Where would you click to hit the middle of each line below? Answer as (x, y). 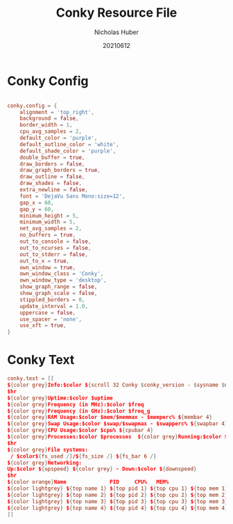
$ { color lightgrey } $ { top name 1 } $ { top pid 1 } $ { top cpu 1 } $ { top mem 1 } (118, 489)
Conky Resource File (116, 13)
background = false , (49, 119)
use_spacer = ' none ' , (51, 319)
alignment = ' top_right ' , (57, 112)
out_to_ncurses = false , (55, 248)
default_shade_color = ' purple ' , (68, 151)
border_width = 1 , (46, 125)
